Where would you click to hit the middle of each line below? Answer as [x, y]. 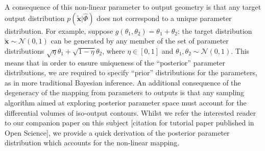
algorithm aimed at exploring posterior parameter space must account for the [126, 102]
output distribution [35, 18]
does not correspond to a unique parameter [164, 18]
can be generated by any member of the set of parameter [140, 41]
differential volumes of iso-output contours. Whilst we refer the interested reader [130, 112]
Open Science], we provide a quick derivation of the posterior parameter [117, 132]
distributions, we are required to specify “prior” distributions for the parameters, [131, 72]
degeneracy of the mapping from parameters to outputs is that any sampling [125, 92]
